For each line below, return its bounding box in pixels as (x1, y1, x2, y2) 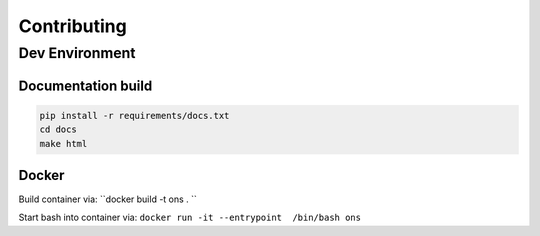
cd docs (39, 124, 77, 135)
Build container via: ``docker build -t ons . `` (18, 193, 197, 205)
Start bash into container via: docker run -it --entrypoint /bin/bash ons (18, 211, 362, 224)
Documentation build (18, 77, 153, 94)
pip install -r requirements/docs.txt (39, 110, 230, 121)
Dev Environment (18, 44, 136, 62)
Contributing (18, 15, 127, 37)
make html (39, 138, 88, 149)
